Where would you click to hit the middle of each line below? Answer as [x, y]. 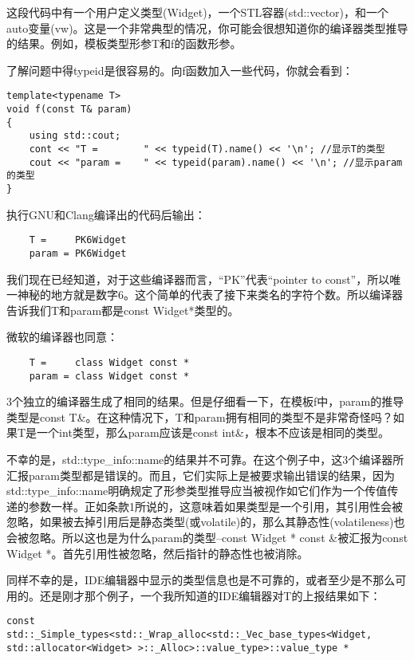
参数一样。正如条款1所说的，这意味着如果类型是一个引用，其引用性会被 [215, 506]
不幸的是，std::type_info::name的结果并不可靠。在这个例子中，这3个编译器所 [205, 459]
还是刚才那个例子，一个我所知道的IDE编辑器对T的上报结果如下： [210, 595]
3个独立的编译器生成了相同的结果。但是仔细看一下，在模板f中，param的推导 [205, 401]
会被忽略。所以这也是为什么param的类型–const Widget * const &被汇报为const [207, 537]
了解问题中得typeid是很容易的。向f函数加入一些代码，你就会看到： [180, 70]
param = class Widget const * [109, 376]
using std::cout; [75, 136]
